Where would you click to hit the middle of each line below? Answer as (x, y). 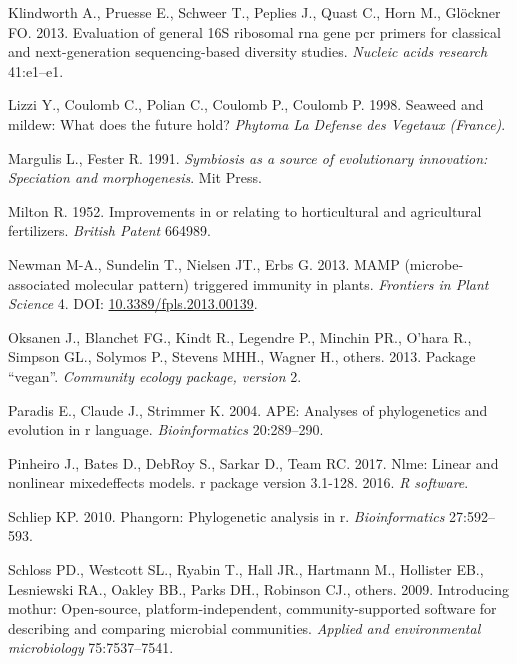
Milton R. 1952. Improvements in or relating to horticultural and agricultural (245, 210)
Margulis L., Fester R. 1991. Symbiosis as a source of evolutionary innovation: (248, 157)
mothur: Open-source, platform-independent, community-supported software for (252, 608)
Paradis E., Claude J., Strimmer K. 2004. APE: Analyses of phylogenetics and (248, 409)
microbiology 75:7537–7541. (91, 647)
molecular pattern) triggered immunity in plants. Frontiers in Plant (281, 283)
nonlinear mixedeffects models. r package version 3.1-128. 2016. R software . (238, 482)
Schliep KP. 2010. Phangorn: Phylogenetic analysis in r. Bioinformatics (226, 515)
